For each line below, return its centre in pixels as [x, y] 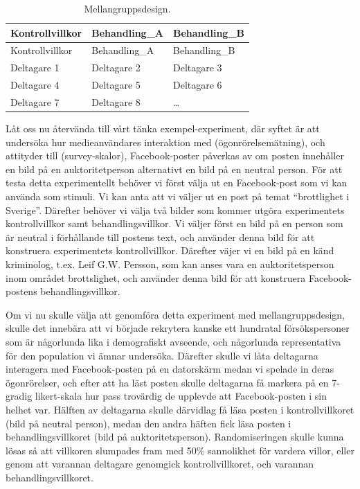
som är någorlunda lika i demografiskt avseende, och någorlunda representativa [173, 341]
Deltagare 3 [198, 68]
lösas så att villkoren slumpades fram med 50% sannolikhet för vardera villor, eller [180, 450]
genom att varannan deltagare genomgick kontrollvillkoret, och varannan [160, 464]
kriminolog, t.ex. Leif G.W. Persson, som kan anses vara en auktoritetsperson [170, 264]
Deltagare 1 [35, 68]
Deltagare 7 [35, 101]
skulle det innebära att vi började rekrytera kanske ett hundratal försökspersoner [178, 328]
